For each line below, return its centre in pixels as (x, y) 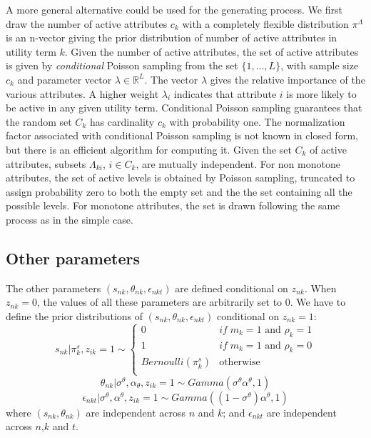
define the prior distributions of (75, 315)
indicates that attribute (225, 93)
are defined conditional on (232, 288)
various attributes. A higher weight (82, 93)
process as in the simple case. (70, 219)
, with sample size (320, 65)
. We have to (318, 302)
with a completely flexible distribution (265, 23)
